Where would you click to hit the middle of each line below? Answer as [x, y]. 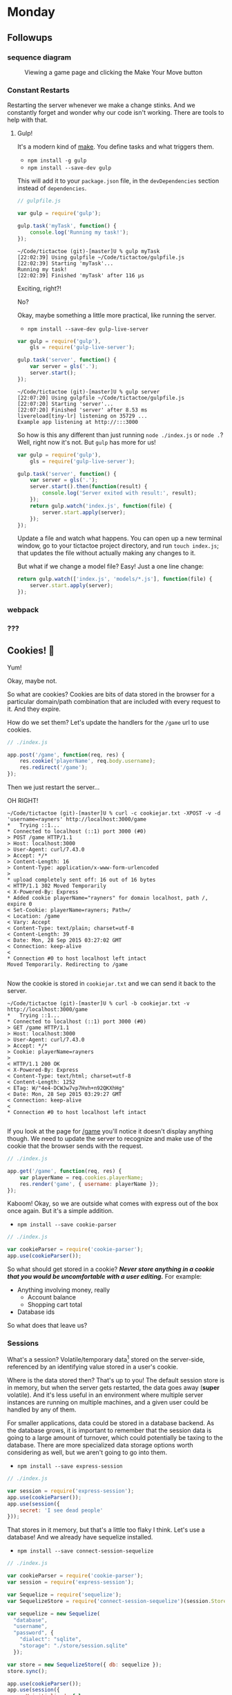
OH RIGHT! [23, 801]
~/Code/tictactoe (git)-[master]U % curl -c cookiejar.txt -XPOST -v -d [114, 813]
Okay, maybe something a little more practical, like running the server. [116, 315]
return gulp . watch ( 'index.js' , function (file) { [101, 506]
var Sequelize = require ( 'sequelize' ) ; [65, 1595]
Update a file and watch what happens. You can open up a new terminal [119, 538]
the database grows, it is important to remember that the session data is [109, 1430]
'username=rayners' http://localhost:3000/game [77, 819]
